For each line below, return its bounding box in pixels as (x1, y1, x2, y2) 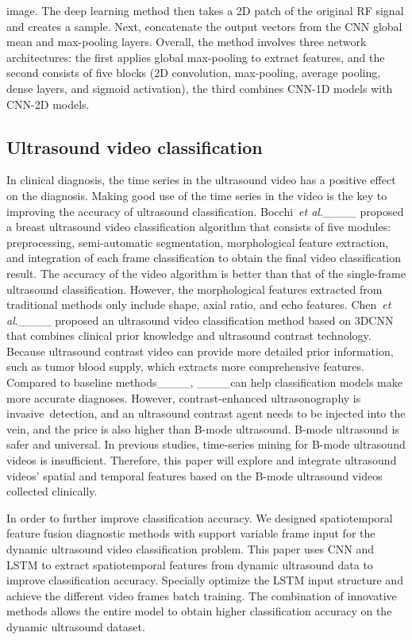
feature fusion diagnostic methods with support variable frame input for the (6, 525, 375, 542)
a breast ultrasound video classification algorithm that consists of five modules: (6, 218, 391, 235)
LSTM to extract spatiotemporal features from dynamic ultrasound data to (6, 556, 373, 573)
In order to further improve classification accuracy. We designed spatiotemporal (6, 509, 393, 526)
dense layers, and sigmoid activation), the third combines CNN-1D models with (6, 79, 393, 96)
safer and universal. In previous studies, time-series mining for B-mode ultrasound (6, 436, 406, 453)
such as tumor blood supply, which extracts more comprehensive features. (6, 358, 364, 375)
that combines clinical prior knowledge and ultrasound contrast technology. (6, 327, 372, 344)
